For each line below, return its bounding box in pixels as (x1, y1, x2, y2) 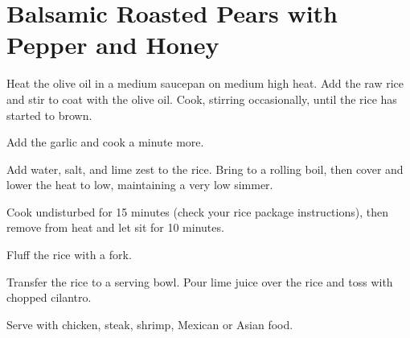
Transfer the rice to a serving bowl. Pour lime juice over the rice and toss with (6, 273, 393, 290)
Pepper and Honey (6, 28, 219, 61)
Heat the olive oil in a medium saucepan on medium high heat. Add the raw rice (6, 75, 404, 92)
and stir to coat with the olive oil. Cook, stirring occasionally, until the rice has (6, 90, 397, 107)
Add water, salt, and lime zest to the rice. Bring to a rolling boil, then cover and (6, 160, 404, 177)
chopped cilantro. (6, 289, 92, 306)
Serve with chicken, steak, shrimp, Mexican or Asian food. (6, 315, 293, 332)
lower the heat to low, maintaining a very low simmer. (6, 176, 273, 193)
